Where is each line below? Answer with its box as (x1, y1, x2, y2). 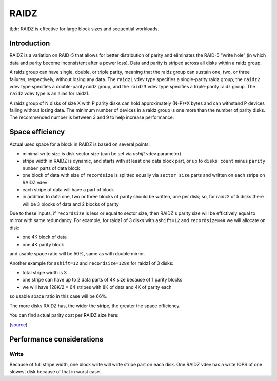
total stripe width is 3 (22, 269, 67, 275)
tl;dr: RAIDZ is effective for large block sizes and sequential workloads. (9, 26, 159, 32)
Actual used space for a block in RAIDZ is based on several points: (9, 141, 150, 147)
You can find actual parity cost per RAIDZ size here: (9, 312, 119, 318)
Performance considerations (9, 335, 104, 344)
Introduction (9, 39, 50, 48)
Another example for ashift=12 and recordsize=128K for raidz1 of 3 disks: (9, 260, 174, 266)
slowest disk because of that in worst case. (9, 368, 101, 374)
